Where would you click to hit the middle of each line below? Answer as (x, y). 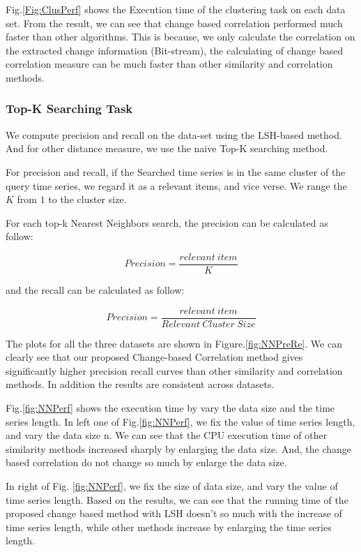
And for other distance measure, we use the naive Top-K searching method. (167, 148)
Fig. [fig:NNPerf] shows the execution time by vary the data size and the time (170, 408)
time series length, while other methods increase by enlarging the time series (169, 527)
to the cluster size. (87, 199)
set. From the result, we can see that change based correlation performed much (174, 23)
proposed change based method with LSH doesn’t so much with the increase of (174, 513)
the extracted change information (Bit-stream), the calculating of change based (175, 50)
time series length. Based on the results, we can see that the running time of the (177, 499)
